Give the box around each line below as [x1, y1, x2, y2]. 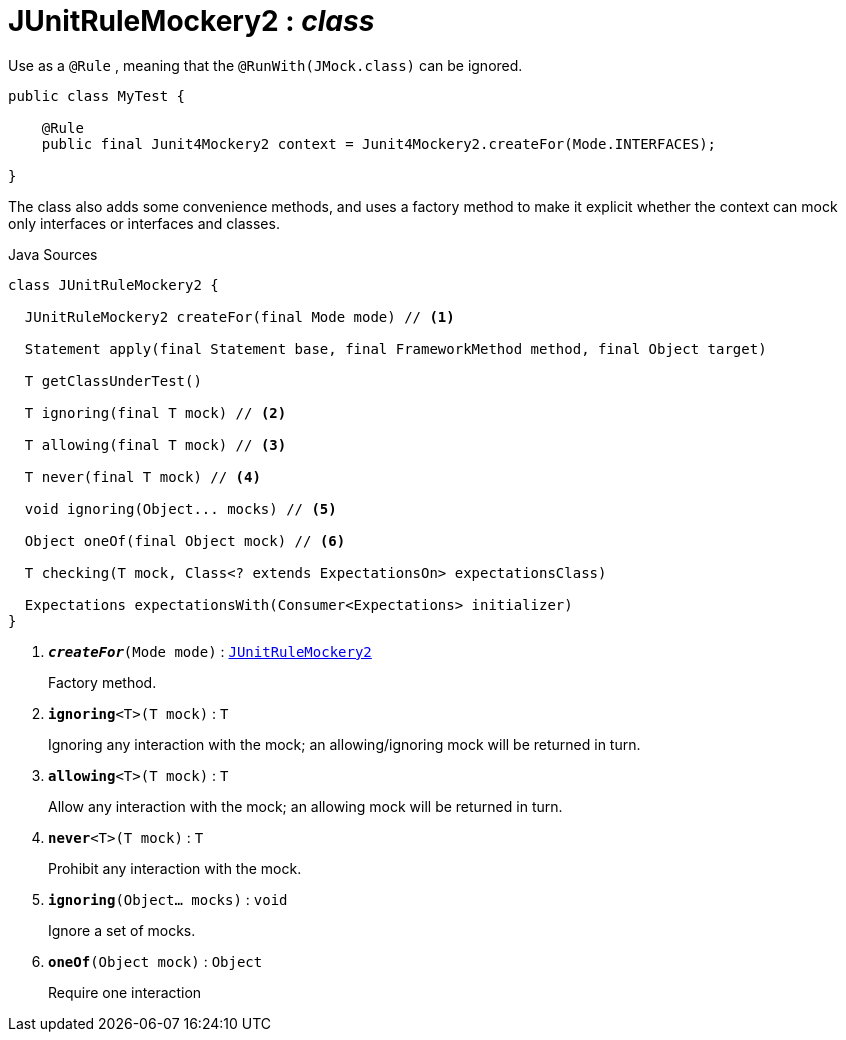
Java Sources [8, 245, 98, 263]
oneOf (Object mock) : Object [48, 952, 263, 970]
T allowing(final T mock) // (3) [24, 436, 287, 453]
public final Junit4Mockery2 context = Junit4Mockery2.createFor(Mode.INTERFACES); [41, 135, 717, 152]
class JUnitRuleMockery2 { [8, 276, 219, 293]
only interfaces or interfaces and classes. [8, 214, 280, 232]
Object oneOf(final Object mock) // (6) [24, 532, 346, 549]
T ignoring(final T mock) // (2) [24, 404, 287, 421]
